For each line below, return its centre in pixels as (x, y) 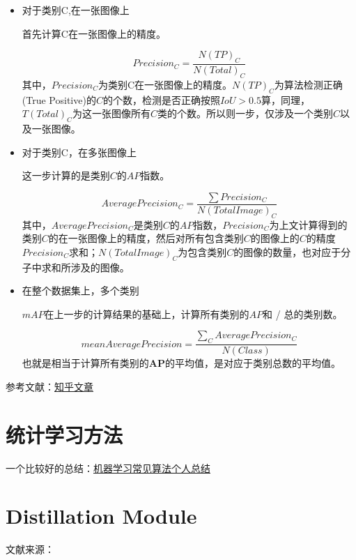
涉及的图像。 (100, 267)
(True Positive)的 (59, 99)
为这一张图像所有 (111, 113)
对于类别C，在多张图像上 (79, 152)
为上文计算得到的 (308, 224)
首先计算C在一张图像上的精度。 (94, 33)
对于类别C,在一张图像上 (76, 10)
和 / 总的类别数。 (303, 313)
